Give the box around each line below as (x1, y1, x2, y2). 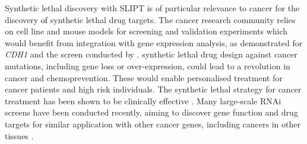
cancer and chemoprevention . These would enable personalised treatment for (5, 71, 283, 84)
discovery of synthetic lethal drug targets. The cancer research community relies (5, 13, 296, 25)
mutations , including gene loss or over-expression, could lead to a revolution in (5, 59, 290, 72)
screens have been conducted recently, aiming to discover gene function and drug (5, 106, 298, 119)
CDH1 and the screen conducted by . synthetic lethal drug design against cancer (5, 48, 297, 60)
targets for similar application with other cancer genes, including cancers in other (5, 117, 300, 130)
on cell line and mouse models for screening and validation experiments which (5, 25, 288, 37)
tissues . (5, 129, 34, 142)
